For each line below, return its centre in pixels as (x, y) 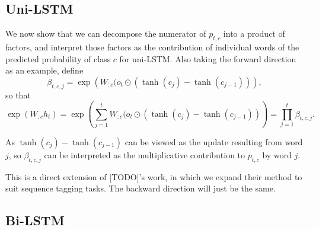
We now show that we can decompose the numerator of (106, 33)
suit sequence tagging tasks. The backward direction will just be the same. (141, 188)
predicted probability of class (58, 58)
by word (277, 154)
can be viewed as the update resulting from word (214, 141)
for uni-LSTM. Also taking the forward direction (208, 58)
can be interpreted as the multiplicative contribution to (145, 154)
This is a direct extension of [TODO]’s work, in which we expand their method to (154, 176)
